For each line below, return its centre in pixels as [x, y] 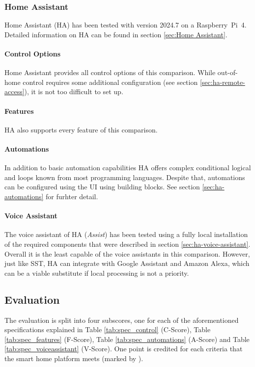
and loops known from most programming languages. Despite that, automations [125, 177]
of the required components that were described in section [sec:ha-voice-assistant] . [127, 244]
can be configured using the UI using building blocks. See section [102, 187]
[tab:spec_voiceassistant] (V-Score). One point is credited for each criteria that [124, 349]
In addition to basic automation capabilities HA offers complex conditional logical [128, 168]
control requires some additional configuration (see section [110, 82]
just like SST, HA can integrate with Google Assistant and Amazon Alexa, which [127, 263]
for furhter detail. [72, 196]
